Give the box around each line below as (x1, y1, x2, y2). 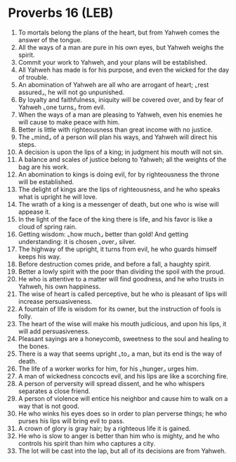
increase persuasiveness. (18, 297, 93, 305)
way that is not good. (18, 402, 79, 410)
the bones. (18, 342, 50, 350)
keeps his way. (18, 252, 62, 261)
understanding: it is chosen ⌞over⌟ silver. (18, 237, 136, 245)
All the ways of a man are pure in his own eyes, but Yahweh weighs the (18, 43, 224, 51)
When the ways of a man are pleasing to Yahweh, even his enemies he (18, 110, 223, 119)
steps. (18, 140, 37, 148)
